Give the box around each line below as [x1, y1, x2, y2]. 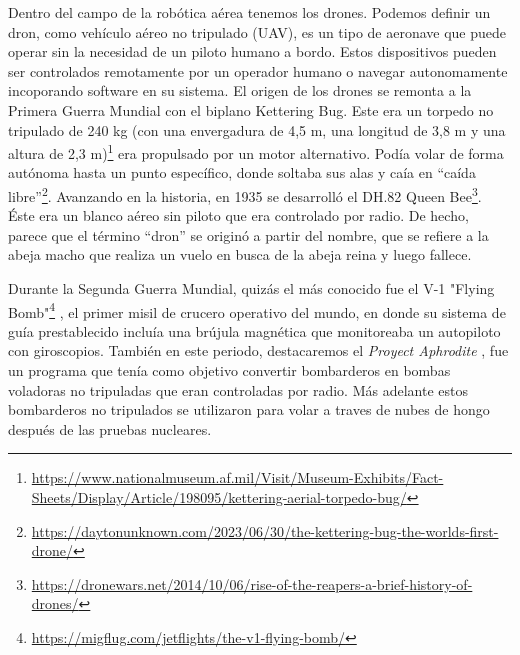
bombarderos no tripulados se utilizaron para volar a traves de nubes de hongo [8, 399, 490, 420]
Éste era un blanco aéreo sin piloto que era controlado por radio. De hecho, [8, 205, 469, 226]
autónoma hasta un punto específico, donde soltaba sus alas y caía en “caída [8, 162, 476, 183]
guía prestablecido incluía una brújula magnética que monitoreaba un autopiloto [8, 320, 501, 341]
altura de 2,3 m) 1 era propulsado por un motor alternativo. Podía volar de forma [8, 140, 504, 163]
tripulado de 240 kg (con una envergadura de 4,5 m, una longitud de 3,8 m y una [8, 119, 506, 140]
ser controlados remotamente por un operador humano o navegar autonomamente [8, 60, 508, 81]
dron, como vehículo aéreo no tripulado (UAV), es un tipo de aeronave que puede [8, 21, 507, 42]
